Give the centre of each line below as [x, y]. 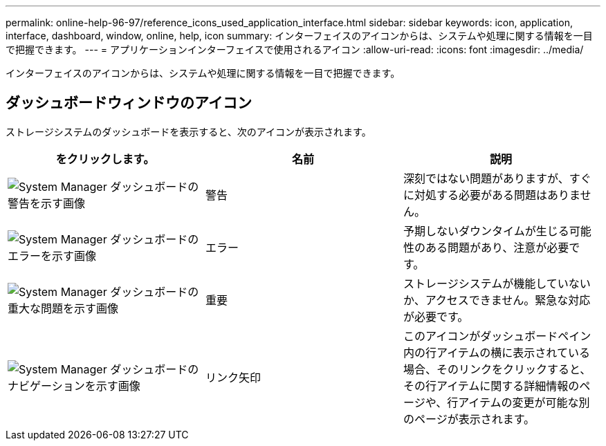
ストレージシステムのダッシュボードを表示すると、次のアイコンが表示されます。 [189, 131]
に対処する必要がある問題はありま [492, 195]
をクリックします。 [105, 159]
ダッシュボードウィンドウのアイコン [129, 103]
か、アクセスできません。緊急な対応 [497, 300]
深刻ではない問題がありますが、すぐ [497, 178]
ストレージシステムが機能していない [497, 283]
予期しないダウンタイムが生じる [486, 231]
